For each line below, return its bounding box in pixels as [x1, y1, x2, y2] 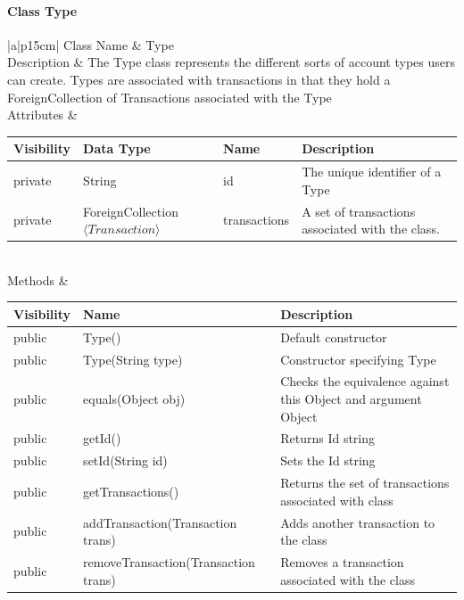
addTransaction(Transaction [83, 513, 237, 531]
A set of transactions [302, 201, 416, 220]
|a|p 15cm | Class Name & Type [7, 35, 174, 53]
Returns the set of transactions [280, 473, 450, 492]
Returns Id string [280, 429, 376, 448]
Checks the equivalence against [280, 372, 450, 390]
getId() [83, 429, 121, 448]
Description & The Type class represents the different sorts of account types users [7, 53, 456, 71]
